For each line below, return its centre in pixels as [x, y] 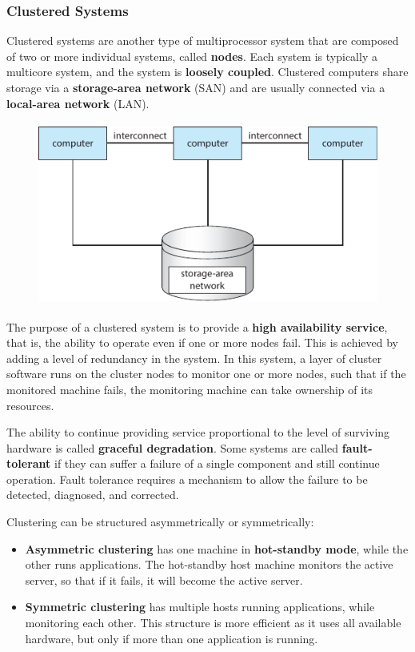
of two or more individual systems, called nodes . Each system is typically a [192, 56]
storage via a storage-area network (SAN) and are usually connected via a [196, 87]
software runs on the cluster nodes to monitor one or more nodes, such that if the [206, 374]
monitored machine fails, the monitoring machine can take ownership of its [190, 389]
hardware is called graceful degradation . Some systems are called [173, 447]
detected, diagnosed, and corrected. [93, 495]
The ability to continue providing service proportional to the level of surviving [198, 432]
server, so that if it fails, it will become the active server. [164, 580]
